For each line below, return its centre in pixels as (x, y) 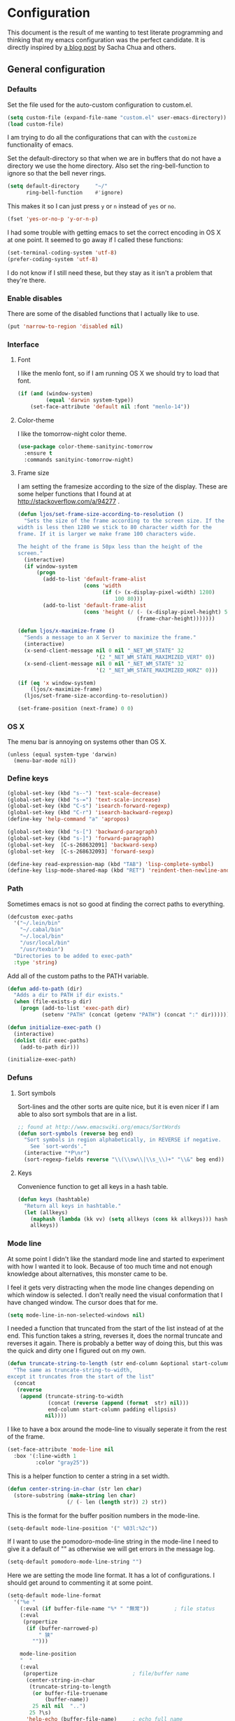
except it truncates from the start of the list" (81, 1377)
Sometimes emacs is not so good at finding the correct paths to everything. (116, 904)
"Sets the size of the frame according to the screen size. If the (124, 521)
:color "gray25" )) (62, 1463)
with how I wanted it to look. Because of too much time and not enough (110, 1266)
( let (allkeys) (46, 1212)
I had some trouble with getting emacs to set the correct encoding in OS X (114, 232)
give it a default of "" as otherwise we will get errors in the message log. (111, 1549)
